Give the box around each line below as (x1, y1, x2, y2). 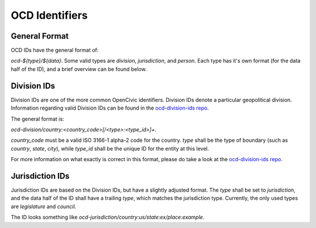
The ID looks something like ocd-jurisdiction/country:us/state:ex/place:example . (11, 214, 205, 221)
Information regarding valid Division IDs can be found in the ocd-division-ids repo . (11, 104, 209, 111)
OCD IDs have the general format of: (11, 47, 99, 54)
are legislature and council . (11, 203, 77, 210)
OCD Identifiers (11, 9, 88, 22)
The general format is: (11, 115, 64, 122)
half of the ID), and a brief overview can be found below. (11, 65, 147, 73)
